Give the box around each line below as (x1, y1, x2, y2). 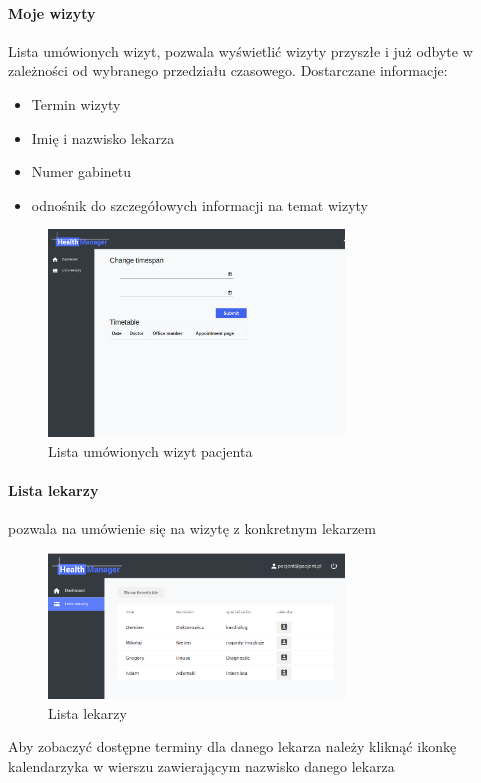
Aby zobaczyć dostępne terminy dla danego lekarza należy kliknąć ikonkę (8, 736, 457, 757)
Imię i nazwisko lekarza (31, 127, 175, 148)
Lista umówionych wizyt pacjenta (48, 440, 253, 461)
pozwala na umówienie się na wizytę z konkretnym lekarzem (8, 518, 376, 539)
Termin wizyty (31, 93, 121, 114)
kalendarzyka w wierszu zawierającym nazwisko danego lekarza (8, 755, 395, 776)
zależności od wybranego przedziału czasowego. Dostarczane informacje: (8, 60, 448, 81)
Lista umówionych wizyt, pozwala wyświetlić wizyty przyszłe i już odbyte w (8, 40, 473, 61)
